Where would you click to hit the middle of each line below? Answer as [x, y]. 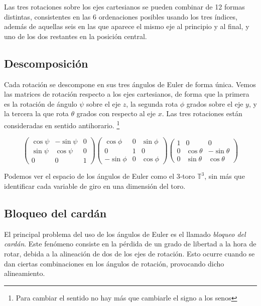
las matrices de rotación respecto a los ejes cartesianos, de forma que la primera [127, 94]
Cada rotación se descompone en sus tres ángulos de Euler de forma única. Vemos [130, 84]
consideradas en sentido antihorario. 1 [62, 124]
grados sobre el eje [215, 103]
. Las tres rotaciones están [202, 113]
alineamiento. [25, 273]
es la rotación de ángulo [41, 103]
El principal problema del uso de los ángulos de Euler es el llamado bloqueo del [125, 234]
